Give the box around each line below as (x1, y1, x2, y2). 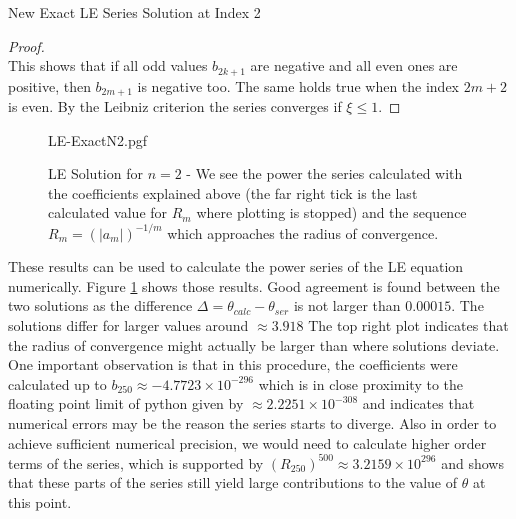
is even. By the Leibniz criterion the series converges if (8, 96, 342, 117)
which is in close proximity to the (258, 373, 464, 394)
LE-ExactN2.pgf (48, 129, 147, 150)
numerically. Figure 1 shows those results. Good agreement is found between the (8, 275, 500, 296)
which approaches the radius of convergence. (167, 222, 439, 243)
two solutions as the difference (8, 295, 193, 316)
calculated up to (8, 373, 107, 394)
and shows (441, 452, 504, 473)
